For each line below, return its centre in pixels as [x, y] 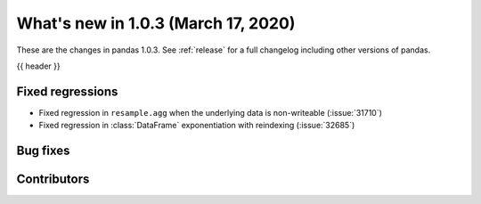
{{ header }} [39, 66]
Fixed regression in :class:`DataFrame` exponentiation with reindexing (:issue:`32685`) [197, 126]
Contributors [53, 180]
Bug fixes [43, 151]
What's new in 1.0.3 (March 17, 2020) [156, 23]
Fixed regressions [67, 91]
